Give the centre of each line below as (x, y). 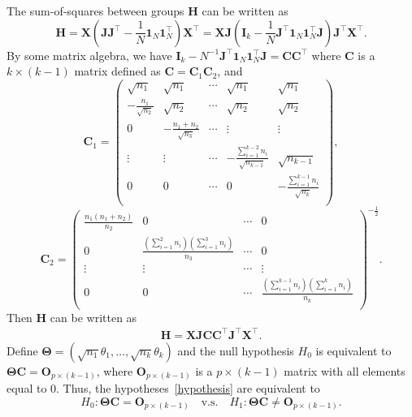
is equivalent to (353, 350)
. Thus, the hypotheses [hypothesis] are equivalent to (188, 388)
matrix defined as (117, 71)
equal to (27, 388)
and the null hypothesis (236, 350)
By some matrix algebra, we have (89, 55)
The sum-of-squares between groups (95, 11)
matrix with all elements (345, 370)
